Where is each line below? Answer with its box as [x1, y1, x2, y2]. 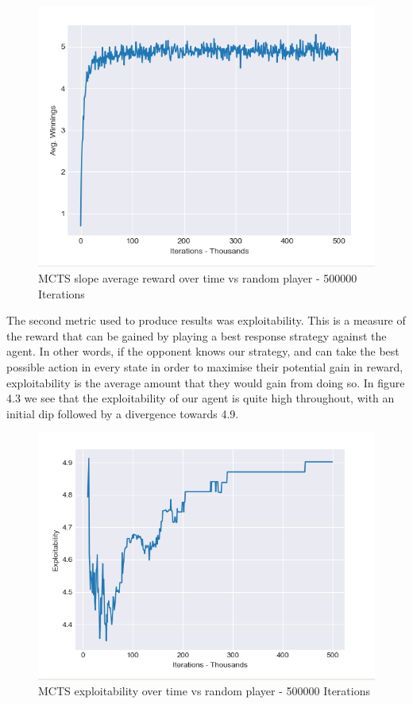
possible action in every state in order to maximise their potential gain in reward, [6, 358, 403, 375]
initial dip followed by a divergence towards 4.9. [6, 405, 239, 421]
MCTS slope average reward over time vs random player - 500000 [38, 270, 357, 286]
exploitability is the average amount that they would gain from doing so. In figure [6, 374, 405, 390]
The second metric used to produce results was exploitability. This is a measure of [6, 312, 406, 329]
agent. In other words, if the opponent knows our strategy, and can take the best [6, 343, 399, 360]
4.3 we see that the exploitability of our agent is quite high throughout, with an [6, 390, 395, 406]
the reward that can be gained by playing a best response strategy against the [6, 327, 387, 344]
